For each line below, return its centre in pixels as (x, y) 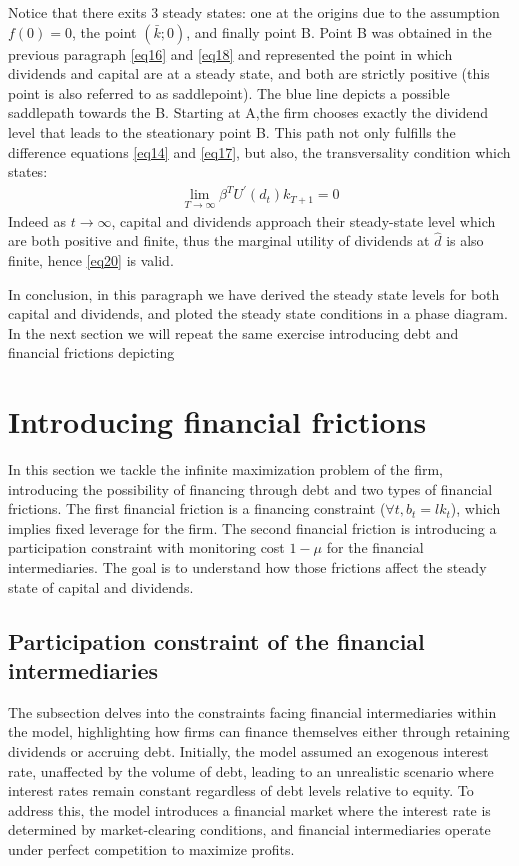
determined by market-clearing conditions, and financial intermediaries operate (249, 829)
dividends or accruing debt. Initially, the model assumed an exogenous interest (248, 750)
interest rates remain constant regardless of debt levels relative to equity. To (241, 790)
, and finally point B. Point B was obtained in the (339, 31)
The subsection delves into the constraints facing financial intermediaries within (252, 711)
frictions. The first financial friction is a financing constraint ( (197, 508)
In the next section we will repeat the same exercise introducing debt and (233, 332)
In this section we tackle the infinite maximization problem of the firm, (225, 469)
